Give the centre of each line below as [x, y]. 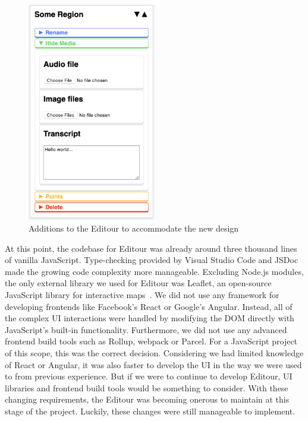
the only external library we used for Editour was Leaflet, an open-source [138, 283]
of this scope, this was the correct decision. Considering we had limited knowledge [154, 352]
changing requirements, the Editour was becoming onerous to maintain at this [147, 399]
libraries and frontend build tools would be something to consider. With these [147, 387]
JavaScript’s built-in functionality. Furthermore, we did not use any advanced [146, 329]
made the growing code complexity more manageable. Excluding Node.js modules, [154, 271]
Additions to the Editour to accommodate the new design [134, 228]
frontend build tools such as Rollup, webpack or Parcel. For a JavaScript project [151, 341]
